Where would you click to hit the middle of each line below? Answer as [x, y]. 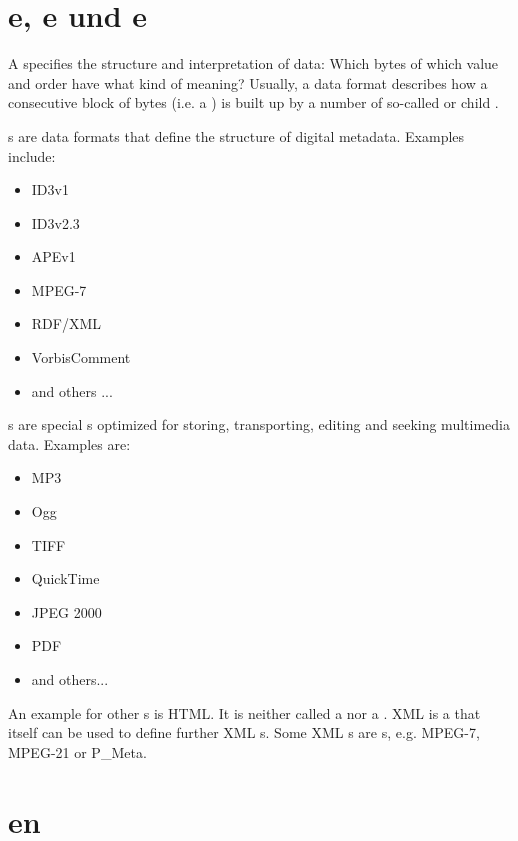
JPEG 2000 [66, 611]
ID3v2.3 [55, 222]
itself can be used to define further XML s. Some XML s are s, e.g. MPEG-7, [244, 732]
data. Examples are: [69, 443]
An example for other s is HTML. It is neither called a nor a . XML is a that [244, 712]
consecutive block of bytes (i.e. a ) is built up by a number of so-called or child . [253, 102]
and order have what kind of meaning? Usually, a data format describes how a [248, 82]
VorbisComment [81, 357]
